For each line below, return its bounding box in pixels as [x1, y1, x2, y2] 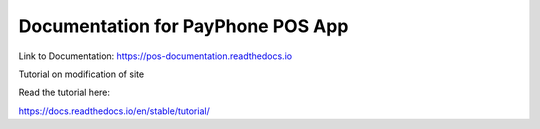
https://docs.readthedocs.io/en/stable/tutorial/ [18, 105, 210, 117]
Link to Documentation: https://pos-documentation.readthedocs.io [18, 50, 293, 62]
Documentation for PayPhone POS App [18, 15, 349, 37]
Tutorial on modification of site [18, 68, 145, 80]
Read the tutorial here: [18, 86, 110, 99]
